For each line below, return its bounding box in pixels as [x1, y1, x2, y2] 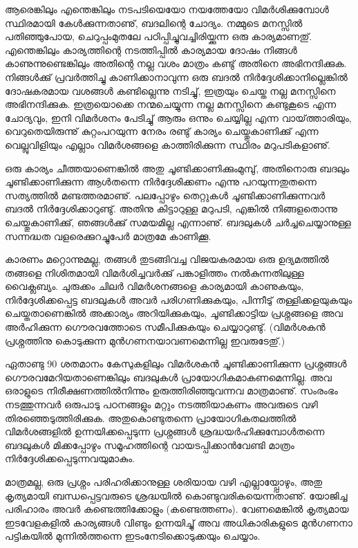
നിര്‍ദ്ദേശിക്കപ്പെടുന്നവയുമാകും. [5, 451, 135, 466]
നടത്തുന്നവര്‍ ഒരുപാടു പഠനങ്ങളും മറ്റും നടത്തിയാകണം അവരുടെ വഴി [5, 397, 318, 412]
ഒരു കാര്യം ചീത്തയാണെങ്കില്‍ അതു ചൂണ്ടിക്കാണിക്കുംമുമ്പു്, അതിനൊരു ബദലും [5, 161, 350, 175]
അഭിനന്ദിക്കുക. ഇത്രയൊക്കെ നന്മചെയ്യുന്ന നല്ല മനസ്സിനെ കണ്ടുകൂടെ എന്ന [5, 97, 337, 111]
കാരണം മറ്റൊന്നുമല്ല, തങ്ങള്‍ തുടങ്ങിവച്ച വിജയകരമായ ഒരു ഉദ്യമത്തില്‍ [5, 252, 329, 266]
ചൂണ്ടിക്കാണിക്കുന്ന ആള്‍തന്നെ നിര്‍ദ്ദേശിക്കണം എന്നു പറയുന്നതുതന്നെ [5, 174, 317, 189]
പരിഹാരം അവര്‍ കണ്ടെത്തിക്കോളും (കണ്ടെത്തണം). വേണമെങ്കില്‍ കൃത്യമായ [5, 502, 349, 516]
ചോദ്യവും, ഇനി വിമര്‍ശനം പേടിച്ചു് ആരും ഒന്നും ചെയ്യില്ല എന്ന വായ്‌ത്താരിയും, [5, 110, 352, 125]
